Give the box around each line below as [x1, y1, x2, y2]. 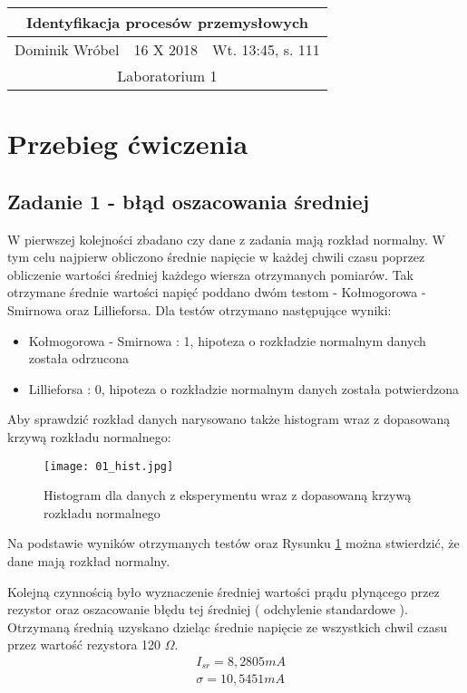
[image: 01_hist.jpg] [44, 459, 174, 473]
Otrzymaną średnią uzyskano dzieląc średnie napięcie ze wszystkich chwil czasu [7, 617, 448, 636]
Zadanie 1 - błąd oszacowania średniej [7, 187, 369, 215]
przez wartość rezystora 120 [7, 635, 161, 654]
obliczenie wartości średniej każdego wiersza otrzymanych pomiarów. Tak [7, 265, 413, 284]
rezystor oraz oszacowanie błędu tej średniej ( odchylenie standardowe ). [7, 600, 408, 619]
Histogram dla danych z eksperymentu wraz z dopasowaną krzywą [44, 486, 412, 505]
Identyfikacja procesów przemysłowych [25, 12, 308, 33]
